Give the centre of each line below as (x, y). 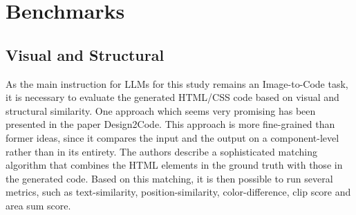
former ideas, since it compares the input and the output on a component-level (172, 137)
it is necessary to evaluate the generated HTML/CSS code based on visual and (172, 97)
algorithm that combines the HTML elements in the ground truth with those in (174, 165)
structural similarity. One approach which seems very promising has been (161, 110)
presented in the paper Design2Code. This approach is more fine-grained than (170, 124)
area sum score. (38, 205)
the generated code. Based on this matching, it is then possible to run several (169, 178)
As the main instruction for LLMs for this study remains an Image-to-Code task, (177, 83)
